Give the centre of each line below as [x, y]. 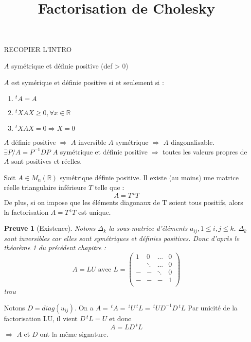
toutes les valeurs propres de [205, 151]
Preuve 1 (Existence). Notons [50, 228]
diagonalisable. [193, 142]
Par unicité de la [213, 307]
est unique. [95, 212]
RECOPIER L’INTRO [38, 49]
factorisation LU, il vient [41, 318]
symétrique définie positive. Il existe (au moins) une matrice [149, 177]
